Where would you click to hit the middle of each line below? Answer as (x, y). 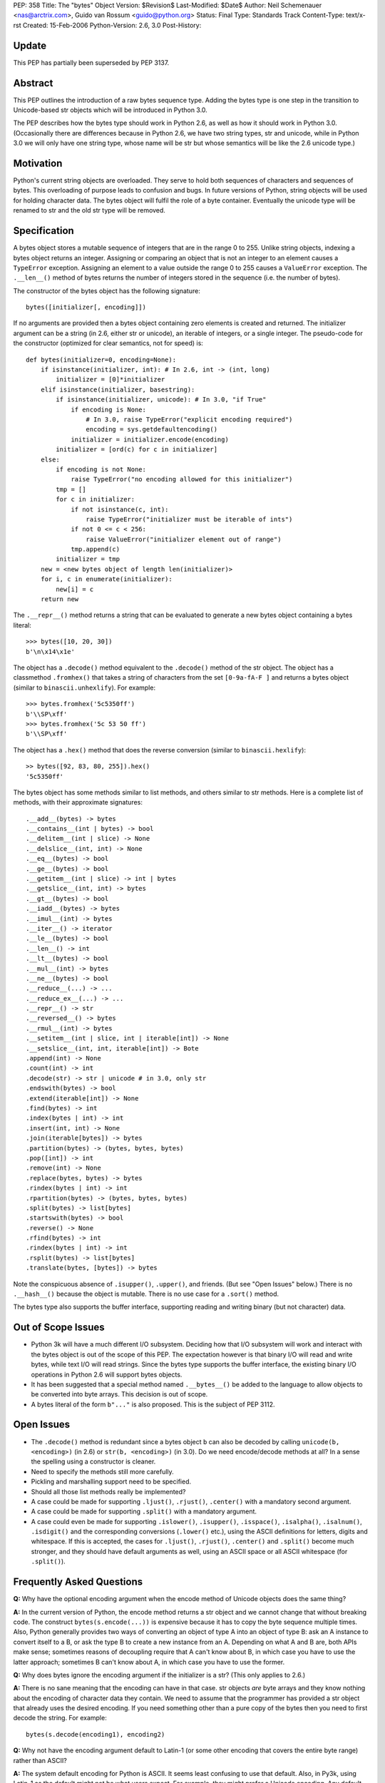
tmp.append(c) (96, 550)
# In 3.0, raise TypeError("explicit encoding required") (189, 420)
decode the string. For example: (60, 1718)
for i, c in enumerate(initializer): (106, 579)
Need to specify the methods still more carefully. (102, 1471)
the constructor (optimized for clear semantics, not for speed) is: (108, 343)
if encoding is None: (108, 409)
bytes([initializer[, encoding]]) (86, 307)
